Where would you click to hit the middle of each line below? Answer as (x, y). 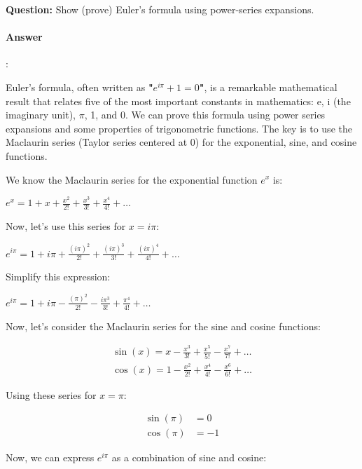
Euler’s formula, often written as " (79, 87)
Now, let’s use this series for (66, 226)
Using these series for (51, 394)
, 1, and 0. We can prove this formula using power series (205, 115)
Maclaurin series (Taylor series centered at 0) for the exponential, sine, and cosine (181, 142)
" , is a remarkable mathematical (268, 87)
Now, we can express (50, 457)
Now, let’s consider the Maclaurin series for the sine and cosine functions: (163, 326)
